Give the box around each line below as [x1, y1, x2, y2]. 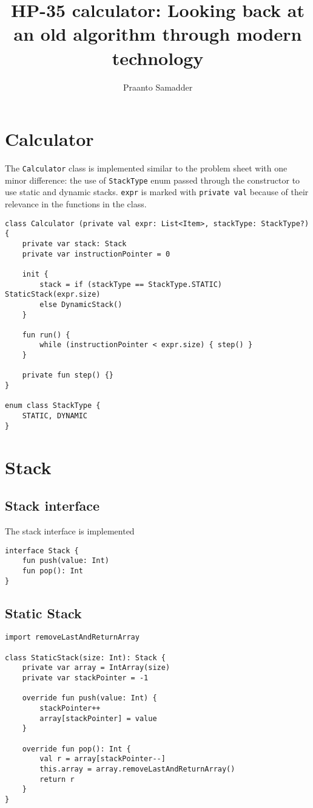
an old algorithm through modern [13, 21, 302, 46]
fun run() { [22, 330, 70, 339]
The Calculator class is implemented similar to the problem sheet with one [5, 162, 288, 174]
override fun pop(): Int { [22, 744, 131, 753]
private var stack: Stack [22, 239, 127, 248]
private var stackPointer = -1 [22, 674, 149, 682]
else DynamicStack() [39, 300, 123, 309]
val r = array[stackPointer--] [39, 754, 166, 764]
